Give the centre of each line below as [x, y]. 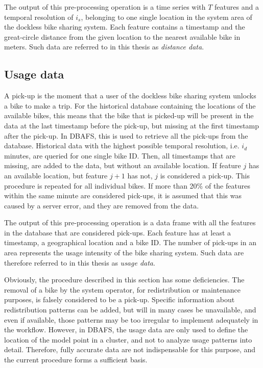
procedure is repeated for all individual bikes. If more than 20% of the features [127, 185]
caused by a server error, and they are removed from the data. [102, 205]
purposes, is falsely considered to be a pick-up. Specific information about [119, 299]
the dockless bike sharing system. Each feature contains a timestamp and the [125, 27]
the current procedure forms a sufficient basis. [76, 360]
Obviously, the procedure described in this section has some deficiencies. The [124, 280]
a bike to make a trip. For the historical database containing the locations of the [130, 105]
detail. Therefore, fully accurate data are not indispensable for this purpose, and [130, 349]
